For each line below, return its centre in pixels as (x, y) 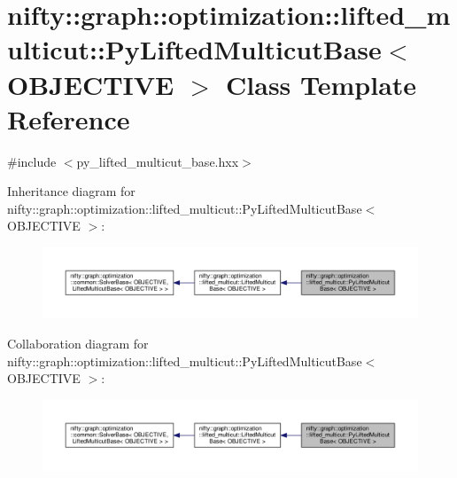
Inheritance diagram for (71, 191)
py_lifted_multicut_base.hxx (158, 161)
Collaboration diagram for (78, 343)
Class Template (321, 84)
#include (32, 161)
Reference (69, 118)
